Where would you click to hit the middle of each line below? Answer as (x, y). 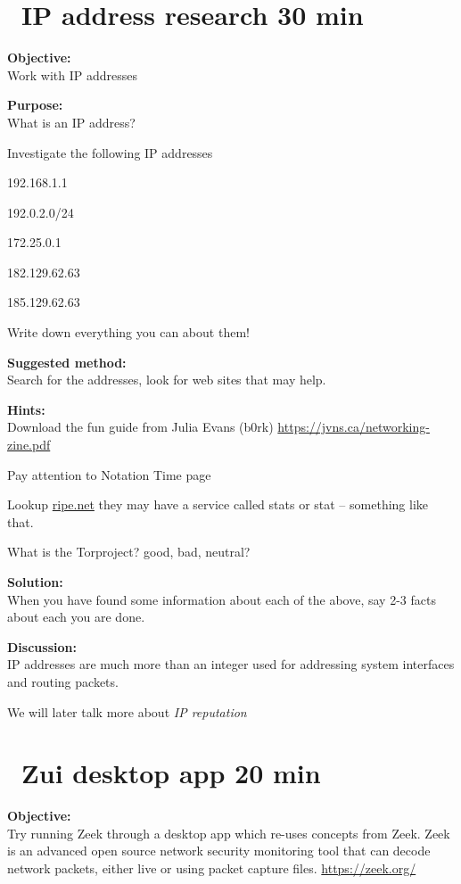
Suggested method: (67, 362)
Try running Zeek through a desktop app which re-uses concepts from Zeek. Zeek (229, 833)
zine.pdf (29, 445)
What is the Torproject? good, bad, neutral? (129, 552)
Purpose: (35, 105)
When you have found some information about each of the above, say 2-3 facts (222, 599)
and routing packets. (63, 681)
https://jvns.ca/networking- (354, 427)
